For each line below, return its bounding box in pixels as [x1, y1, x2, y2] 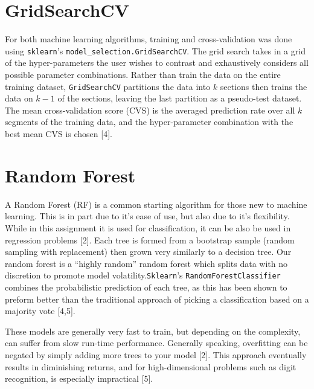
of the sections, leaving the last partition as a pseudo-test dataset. [57, 92, 302, 104]
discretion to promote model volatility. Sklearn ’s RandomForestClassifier [5, 269, 281, 281]
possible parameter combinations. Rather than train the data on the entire [5, 68, 281, 80]
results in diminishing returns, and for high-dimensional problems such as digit [5, 360, 296, 373]
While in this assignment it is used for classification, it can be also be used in [5, 221, 291, 234]
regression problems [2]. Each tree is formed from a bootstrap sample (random [5, 233, 295, 246]
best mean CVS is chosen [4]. [5, 127, 112, 140]
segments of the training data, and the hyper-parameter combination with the [5, 115, 293, 128]
